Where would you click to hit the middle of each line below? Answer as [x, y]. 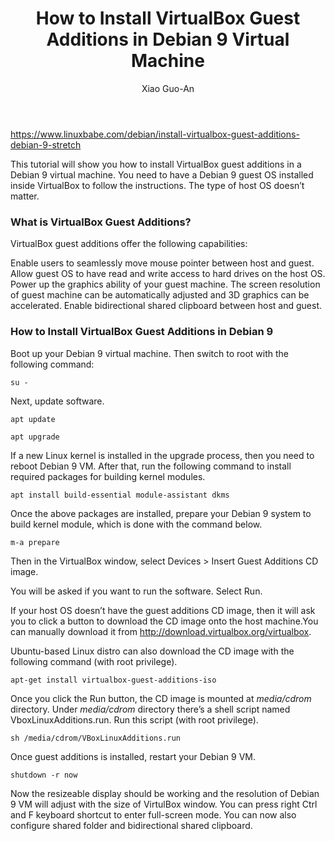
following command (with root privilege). [94, 661]
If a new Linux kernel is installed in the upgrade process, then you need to [162, 455]
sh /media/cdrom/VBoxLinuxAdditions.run [96, 738]
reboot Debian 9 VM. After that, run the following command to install [151, 466]
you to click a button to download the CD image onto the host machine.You [164, 621]
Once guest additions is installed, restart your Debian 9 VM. [133, 756]
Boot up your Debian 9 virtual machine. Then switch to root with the [150, 353]
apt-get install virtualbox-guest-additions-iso [113, 680]
